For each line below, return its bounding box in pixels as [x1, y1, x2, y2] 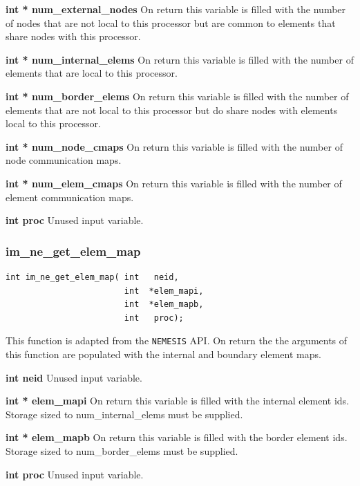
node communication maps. [6, 153, 122, 167]
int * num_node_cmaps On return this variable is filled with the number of [6, 139, 343, 153]
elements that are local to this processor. [6, 66, 178, 80]
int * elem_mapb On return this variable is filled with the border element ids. [6, 430, 348, 445]
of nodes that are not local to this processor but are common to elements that [6, 15, 336, 30]
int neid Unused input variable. [6, 370, 142, 384]
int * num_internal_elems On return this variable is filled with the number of [6, 52, 354, 66]
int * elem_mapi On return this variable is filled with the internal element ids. [6, 393, 350, 408]
